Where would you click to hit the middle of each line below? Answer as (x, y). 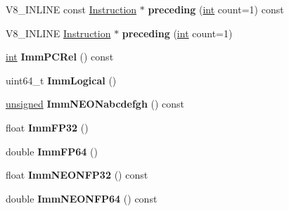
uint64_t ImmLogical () (61, 80)
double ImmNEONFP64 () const (82, 198)
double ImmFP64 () (52, 151)
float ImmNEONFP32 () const (77, 175)
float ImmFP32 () (47, 127)
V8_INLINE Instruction (58, 33)
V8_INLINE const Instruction (71, 9)
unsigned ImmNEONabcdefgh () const (95, 104)
